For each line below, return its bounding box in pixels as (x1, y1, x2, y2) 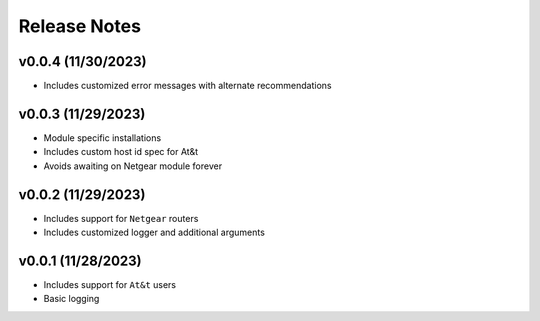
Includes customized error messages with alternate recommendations (43, 80, 332, 92)
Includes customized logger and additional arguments (43, 226, 265, 239)
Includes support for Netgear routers (43, 212, 199, 224)
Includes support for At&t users (43, 278, 177, 290)
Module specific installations (43, 131, 162, 144)
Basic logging (43, 293, 100, 305)
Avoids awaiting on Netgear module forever (43, 160, 223, 172)
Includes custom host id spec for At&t (43, 146, 199, 158)
